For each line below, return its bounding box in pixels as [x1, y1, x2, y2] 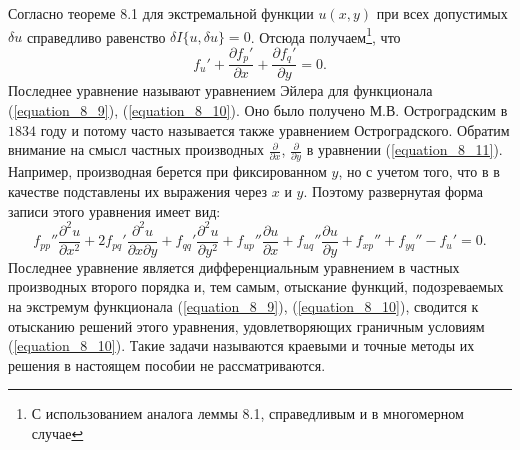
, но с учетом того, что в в [338, 161, 500, 182]
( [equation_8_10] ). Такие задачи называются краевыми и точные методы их [8, 335, 475, 356]
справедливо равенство [26, 26, 166, 47]
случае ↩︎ [31, 422, 84, 443]
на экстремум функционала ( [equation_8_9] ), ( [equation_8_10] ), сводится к [8, 295, 479, 316]
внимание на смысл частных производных [8, 139, 264, 160]
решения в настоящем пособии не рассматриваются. [8, 354, 326, 375]
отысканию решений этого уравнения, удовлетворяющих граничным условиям [8, 315, 485, 336]
